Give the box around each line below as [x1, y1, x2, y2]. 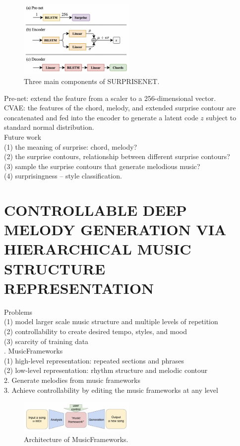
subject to [206, 112, 237, 122]
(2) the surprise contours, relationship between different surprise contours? [4, 151, 230, 162]
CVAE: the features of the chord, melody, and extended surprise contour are [4, 102, 236, 113]
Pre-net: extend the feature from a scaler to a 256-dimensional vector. [4, 92, 216, 103]
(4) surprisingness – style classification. [4, 171, 122, 181]
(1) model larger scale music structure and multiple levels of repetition [4, 316, 218, 327]
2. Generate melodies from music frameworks [4, 374, 141, 385]
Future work [4, 131, 41, 142]
